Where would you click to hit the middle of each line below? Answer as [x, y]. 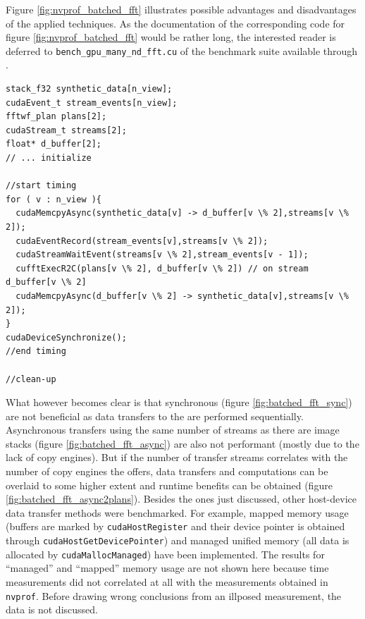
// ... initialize [49, 158]
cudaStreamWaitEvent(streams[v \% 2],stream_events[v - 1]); [162, 255]
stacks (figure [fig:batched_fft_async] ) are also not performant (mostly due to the [182, 443]
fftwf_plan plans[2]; [56, 117]
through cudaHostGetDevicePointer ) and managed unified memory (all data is [178, 540]
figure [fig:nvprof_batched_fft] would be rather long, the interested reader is [171, 37]
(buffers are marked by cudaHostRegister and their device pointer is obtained [175, 526]
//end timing [36, 351]
